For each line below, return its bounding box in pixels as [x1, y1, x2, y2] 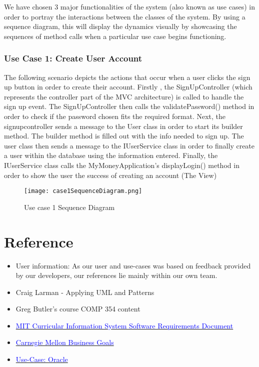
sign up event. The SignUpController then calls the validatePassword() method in [4, 101, 254, 111]
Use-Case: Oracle [15, 354, 68, 364]
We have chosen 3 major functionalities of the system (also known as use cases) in [4, 1, 255, 11]
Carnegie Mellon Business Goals [15, 337, 114, 347]
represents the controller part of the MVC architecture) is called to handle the [4, 91, 244, 101]
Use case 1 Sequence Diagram [24, 201, 115, 212]
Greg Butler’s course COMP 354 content [15, 303, 140, 314]
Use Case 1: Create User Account [4, 52, 142, 64]
